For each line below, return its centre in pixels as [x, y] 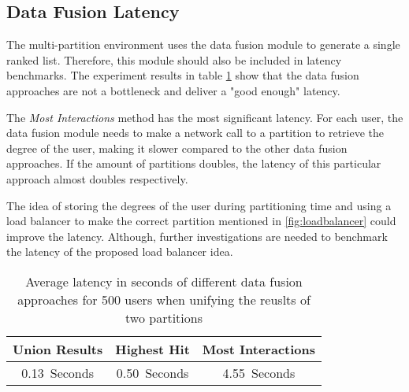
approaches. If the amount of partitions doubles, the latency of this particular [194, 163]
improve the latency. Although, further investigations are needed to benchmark [197, 236]
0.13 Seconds [58, 372]
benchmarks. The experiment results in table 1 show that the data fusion [183, 75]
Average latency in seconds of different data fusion [164, 281]
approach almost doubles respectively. [97, 178]
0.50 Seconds [152, 372]
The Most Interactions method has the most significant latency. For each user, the [205, 117]
